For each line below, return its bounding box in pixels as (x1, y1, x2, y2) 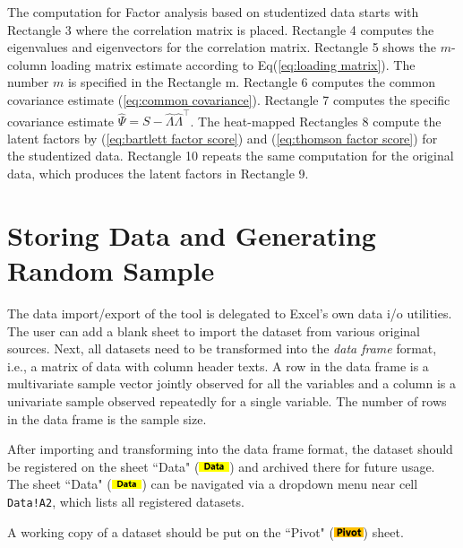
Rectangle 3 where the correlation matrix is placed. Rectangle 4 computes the (7, 20, 434, 39)
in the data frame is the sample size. (7, 409, 207, 428)
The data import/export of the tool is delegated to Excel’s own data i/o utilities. (7, 303, 452, 322)
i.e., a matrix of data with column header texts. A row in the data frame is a (7, 356, 429, 375)
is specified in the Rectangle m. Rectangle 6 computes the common (67, 73, 436, 91)
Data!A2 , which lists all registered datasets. (7, 491, 244, 510)
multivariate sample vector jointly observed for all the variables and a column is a (7, 374, 456, 393)
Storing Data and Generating (7, 216, 376, 253)
